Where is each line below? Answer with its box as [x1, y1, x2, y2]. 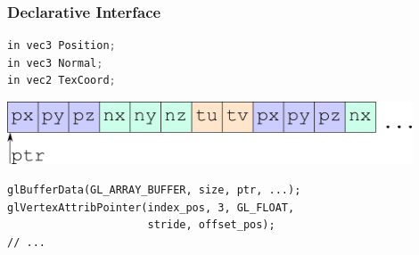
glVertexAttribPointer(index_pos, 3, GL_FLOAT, [7, 201, 295, 214]
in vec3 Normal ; [7, 56, 103, 70]
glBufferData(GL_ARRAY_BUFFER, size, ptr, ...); [7, 184, 301, 197]
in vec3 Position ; [7, 39, 116, 53]
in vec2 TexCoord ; [7, 74, 116, 87]
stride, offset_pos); [147, 218, 275, 232]
